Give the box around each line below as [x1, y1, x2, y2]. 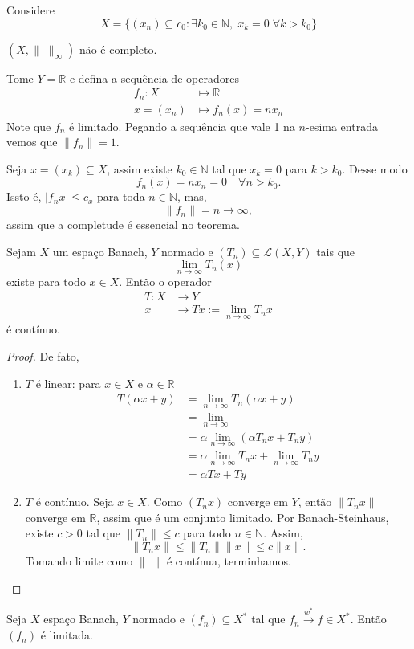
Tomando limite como [25, 552, 133, 569]
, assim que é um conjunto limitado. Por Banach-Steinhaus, [96, 508, 389, 525]
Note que [6, 117, 51, 134]
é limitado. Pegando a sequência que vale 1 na [69, 117, 295, 134]
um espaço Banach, [52, 243, 148, 259]
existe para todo [6, 273, 86, 290]
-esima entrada [305, 117, 378, 134]
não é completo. [79, 40, 157, 57]
